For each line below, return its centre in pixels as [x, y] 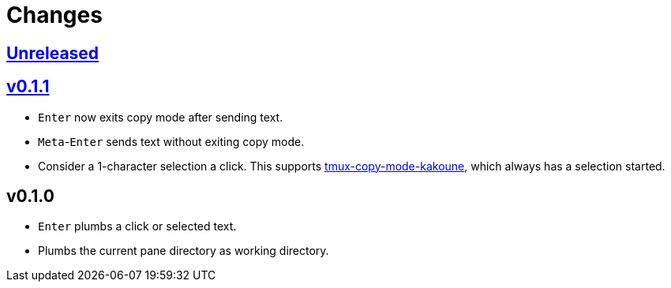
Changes [54, 15]
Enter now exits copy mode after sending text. [161, 117]
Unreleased [53, 53]
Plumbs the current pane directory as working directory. [184, 251]
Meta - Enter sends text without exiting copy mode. [171, 141]
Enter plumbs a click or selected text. [137, 226]
